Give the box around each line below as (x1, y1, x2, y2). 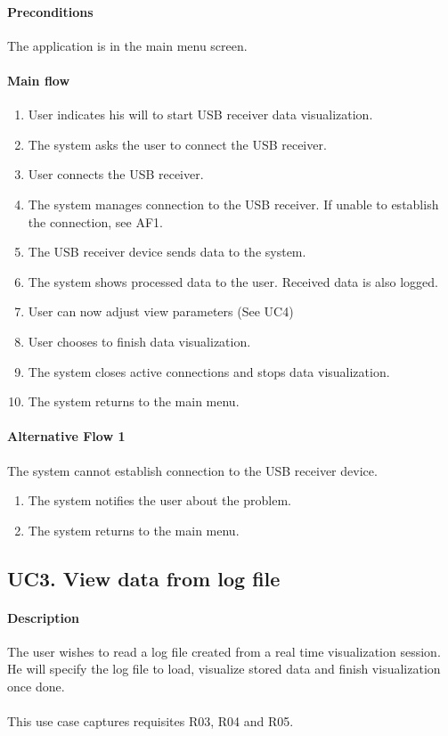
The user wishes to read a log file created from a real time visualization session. (7, 642, 441, 660)
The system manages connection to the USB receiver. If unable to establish (28, 194, 439, 213)
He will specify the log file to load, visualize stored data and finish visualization (7, 659, 441, 678)
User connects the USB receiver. (28, 165, 204, 184)
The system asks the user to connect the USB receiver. (28, 135, 327, 153)
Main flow (7, 70, 70, 89)
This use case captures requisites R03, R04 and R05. (7, 712, 294, 731)
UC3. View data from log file (7, 564, 281, 592)
